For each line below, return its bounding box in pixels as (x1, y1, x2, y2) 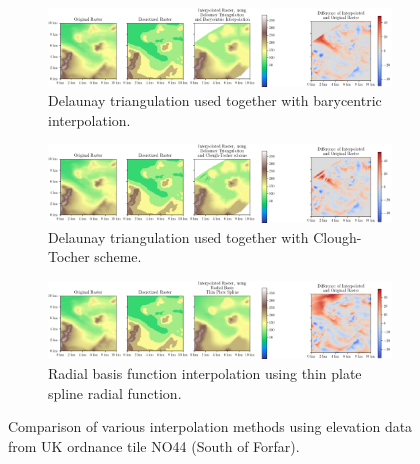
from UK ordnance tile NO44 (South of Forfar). (8, 435, 300, 456)
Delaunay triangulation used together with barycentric (48, 90, 382, 111)
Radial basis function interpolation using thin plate (48, 362, 362, 383)
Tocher (48, 246, 90, 267)
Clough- (313, 226, 362, 247)
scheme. (94, 246, 142, 267)
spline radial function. (48, 382, 182, 403)
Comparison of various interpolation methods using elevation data (8, 416, 413, 437)
